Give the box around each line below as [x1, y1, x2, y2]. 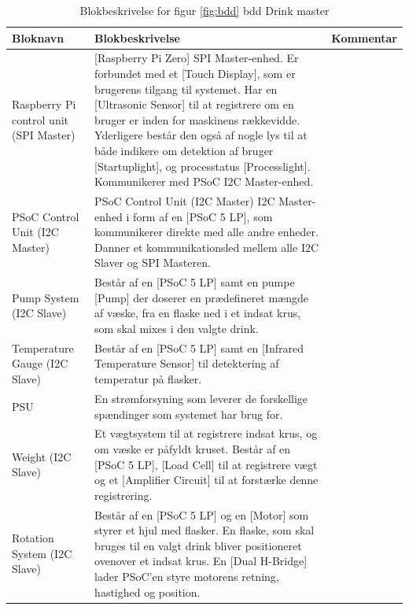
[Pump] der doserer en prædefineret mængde [94, 289, 309, 305]
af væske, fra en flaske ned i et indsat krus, [94, 305, 301, 321]
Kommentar [331, 29, 397, 46]
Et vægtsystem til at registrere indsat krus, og [94, 425, 318, 442]
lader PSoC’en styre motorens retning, [94, 567, 279, 584]
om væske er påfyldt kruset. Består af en [94, 440, 291, 457]
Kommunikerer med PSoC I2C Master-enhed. [94, 173, 314, 190]
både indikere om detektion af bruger [94, 142, 274, 158]
